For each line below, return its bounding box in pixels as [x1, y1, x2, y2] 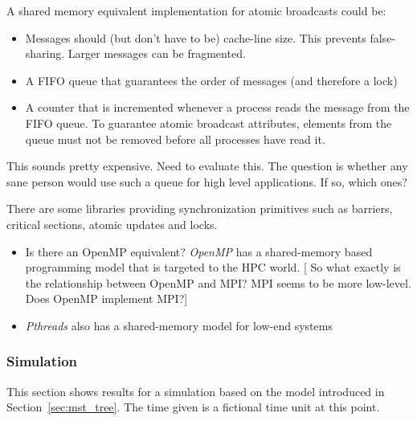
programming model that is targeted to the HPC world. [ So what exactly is [25, 259, 401, 276]
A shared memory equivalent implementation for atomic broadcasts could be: [6, 2, 386, 18]
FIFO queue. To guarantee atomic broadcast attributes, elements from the [25, 114, 392, 131]
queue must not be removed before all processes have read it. [25, 130, 325, 147]
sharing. [25, 45, 65, 62]
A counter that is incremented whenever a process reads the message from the [25, 99, 410, 116]
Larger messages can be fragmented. [67, 45, 246, 62]
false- [370, 29, 396, 46]
